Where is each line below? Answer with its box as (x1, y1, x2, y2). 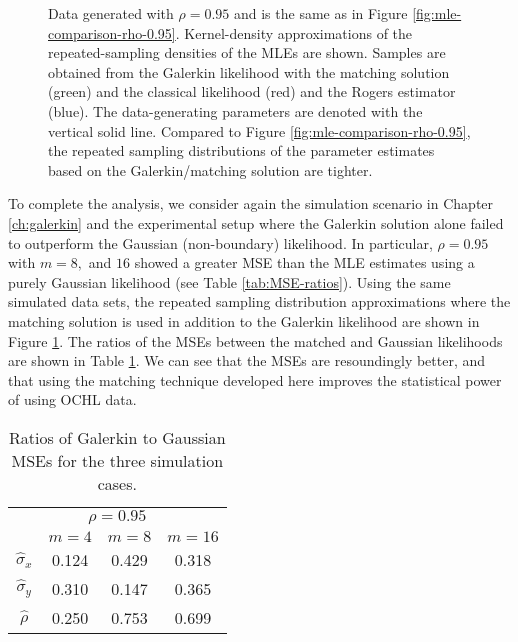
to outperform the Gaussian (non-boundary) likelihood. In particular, (8, 232, 433, 253)
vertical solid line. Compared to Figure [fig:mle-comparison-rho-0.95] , (48, 120, 471, 141)
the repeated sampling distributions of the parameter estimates (48, 140, 435, 161)
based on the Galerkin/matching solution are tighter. (48, 159, 373, 180)
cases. (97, 471, 137, 495)
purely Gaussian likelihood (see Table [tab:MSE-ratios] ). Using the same (8, 271, 451, 292)
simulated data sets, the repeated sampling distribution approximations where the (8, 291, 511, 312)
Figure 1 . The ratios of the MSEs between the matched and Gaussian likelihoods (8, 330, 503, 351)
